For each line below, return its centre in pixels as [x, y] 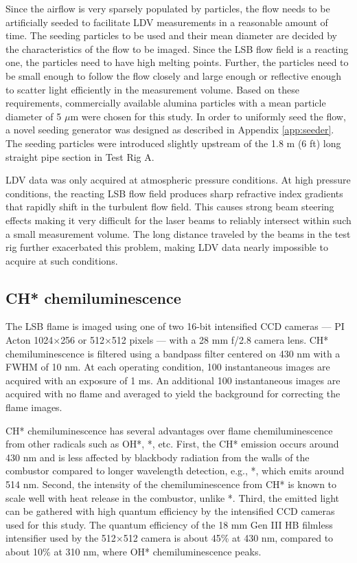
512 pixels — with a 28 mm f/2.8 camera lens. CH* [220, 340]
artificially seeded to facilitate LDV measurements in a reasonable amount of [167, 22]
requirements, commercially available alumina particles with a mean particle [166, 103]
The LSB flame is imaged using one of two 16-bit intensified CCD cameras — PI [175, 326]
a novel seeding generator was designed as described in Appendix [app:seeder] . [170, 130]
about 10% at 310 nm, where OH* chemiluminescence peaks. [134, 551]
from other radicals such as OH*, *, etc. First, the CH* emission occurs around [172, 444]
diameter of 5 [34, 116]
